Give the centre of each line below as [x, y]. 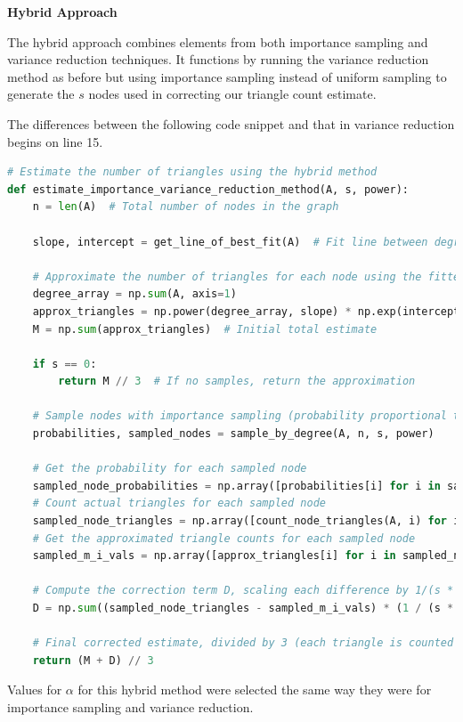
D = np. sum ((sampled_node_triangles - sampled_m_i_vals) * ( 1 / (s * [243, 608]
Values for [35, 690]
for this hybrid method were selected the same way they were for [255, 690]
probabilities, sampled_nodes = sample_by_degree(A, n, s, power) [233, 434]
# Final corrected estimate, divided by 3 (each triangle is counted [243, 643]
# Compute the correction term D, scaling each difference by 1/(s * [243, 591]
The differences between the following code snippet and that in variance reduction [231, 123]
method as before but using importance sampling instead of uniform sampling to [227, 76]
